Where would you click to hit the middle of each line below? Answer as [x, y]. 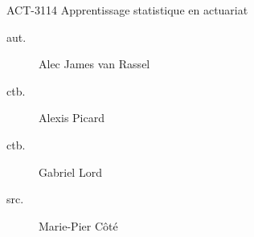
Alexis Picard [72, 118]
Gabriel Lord [70, 172]
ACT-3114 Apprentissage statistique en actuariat [127, 10]
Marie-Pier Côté [78, 225]
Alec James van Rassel [94, 64]
